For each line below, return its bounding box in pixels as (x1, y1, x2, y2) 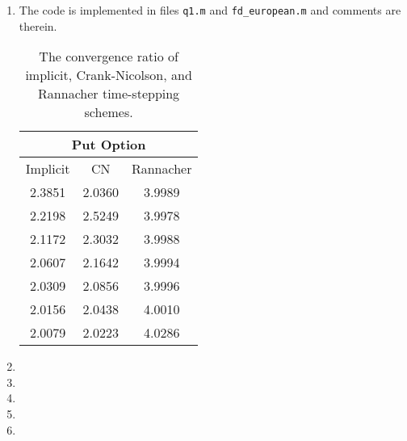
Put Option (71, 135, 146, 154)
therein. (19, 17, 57, 34)
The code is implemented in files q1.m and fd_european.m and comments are (19, 2, 401, 18)
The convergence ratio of (39, 47, 178, 66)
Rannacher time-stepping (38, 84, 180, 103)
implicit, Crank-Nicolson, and (25, 65, 192, 85)
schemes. (84, 103, 133, 122)
